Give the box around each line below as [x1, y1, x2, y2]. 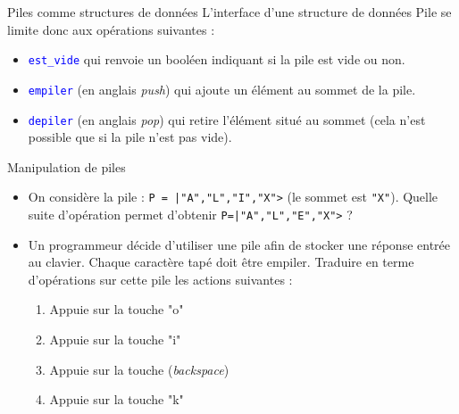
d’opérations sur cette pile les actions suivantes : [28, 269, 293, 288]
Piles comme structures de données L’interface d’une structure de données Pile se [7, 3, 452, 21]
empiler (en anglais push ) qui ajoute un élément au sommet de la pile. [28, 79, 416, 98]
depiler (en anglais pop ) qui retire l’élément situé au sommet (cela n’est [28, 110, 426, 128]
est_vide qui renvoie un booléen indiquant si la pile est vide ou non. [28, 50, 405, 69]
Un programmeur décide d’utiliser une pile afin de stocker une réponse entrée [28, 235, 451, 253]
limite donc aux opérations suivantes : [7, 20, 215, 38]
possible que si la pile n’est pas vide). [28, 128, 232, 146]
